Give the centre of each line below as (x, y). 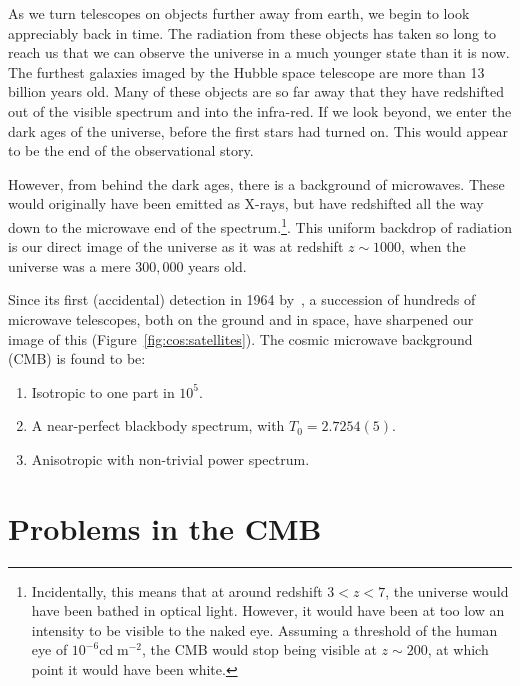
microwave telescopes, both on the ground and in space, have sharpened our (241, 318)
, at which (458, 649)
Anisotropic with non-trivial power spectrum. (170, 458)
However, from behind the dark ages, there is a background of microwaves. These (256, 183)
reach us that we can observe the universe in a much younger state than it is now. (259, 52)
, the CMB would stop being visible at (259, 649)
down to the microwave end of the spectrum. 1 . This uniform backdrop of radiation (260, 225)
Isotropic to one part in (103, 391)
